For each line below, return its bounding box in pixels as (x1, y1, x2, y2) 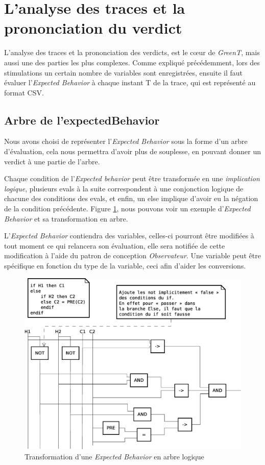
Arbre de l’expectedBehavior (4, 112, 160, 128)
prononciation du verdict (4, 17, 182, 38)
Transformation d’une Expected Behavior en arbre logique (25, 451, 204, 461)
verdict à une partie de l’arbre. (4, 156, 100, 166)
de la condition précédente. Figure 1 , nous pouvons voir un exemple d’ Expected (4, 203, 251, 214)
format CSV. (4, 87, 44, 97)
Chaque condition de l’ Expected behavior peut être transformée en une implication (4, 173, 260, 184)
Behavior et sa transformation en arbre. (4, 213, 128, 224)
